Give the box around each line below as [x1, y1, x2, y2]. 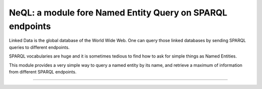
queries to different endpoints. [9, 44, 70, 50]
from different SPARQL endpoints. [9, 69, 77, 74]
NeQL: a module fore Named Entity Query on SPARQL [9, 7, 228, 18]
